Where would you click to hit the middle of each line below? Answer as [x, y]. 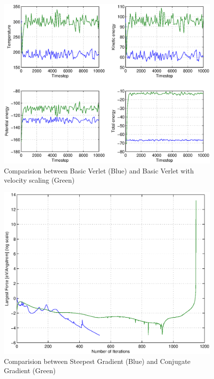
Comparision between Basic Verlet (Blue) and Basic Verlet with [99, 170]
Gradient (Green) [30, 370]
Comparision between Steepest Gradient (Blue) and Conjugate [97, 361]
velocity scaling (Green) [39, 180]
